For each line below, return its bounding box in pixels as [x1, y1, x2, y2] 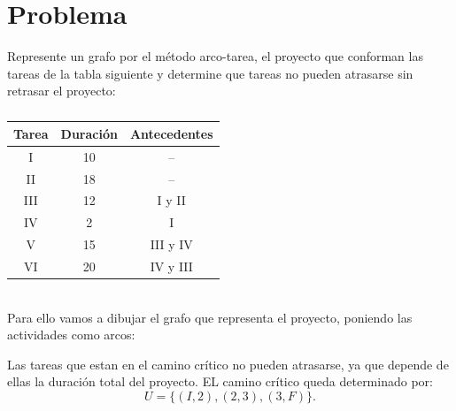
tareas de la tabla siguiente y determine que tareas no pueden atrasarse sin [7, 64, 413, 82]
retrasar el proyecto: [7, 81, 116, 100]
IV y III [150, 256, 193, 275]
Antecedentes [129, 124, 213, 142]
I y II [157, 191, 186, 209]
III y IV [150, 235, 193, 254]
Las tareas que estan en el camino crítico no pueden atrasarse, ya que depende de [7, 354, 449, 373]
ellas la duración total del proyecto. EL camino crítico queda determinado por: [7, 372, 433, 391]
